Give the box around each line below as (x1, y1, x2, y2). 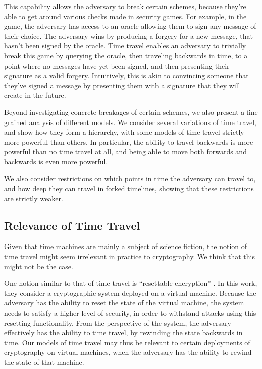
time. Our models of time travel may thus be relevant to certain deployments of (4, 337, 250, 347)
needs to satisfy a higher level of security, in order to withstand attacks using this (4, 307, 256, 318)
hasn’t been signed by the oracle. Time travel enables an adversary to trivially (4, 40, 246, 51)
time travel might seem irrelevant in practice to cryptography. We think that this (4, 251, 255, 262)
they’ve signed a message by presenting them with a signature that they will (4, 80, 240, 90)
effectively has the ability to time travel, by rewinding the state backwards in (4, 327, 243, 338)
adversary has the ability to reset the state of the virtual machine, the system (4, 297, 244, 308)
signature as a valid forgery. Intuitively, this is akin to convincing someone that (4, 70, 249, 81)
